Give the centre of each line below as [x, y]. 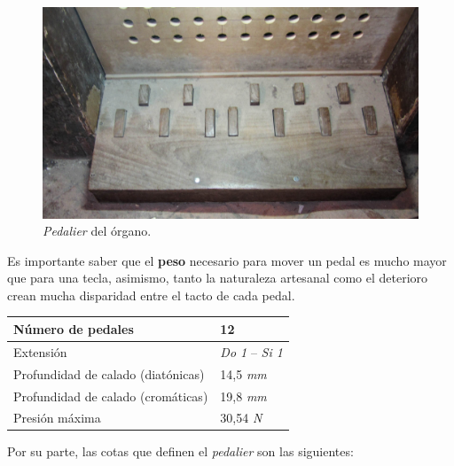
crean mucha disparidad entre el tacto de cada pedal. [151, 295]
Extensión [40, 351]
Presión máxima [57, 418]
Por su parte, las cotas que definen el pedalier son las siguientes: [180, 451]
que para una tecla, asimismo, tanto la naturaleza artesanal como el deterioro [218, 278]
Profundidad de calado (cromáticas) [111, 396]
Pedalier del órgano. [97, 231]
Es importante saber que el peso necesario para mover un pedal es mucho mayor [227, 260]
